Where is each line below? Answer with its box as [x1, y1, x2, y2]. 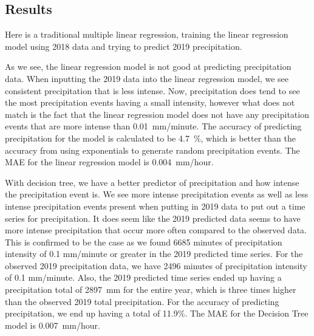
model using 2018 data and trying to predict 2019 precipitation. [5, 39, 242, 52]
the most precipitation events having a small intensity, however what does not [5, 96, 295, 109]
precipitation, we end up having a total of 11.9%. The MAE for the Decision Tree [5, 307, 309, 320]
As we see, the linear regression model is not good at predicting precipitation [5, 60, 292, 73]
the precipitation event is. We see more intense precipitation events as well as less [5, 188, 309, 201]
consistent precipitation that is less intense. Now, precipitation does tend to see [5, 84, 300, 97]
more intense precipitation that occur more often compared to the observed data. [5, 224, 307, 236]
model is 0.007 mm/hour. [5, 318, 100, 331]
